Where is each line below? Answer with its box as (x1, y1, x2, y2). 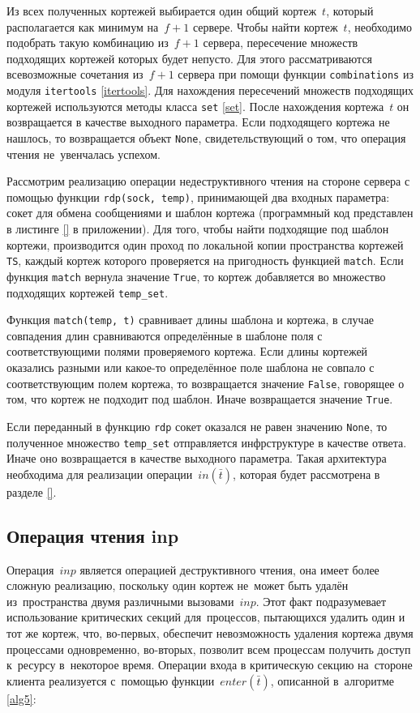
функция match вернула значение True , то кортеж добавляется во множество (6, 267, 386, 284)
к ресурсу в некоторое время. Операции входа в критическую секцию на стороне (6, 656, 413, 673)
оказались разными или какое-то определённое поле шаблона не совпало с (6, 359, 375, 376)
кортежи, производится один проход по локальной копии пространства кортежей (6, 236, 404, 253)
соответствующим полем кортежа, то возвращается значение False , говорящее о (6, 374, 405, 391)
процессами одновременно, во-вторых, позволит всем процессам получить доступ (6, 640, 411, 657)
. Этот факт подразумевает (255, 592, 387, 609)
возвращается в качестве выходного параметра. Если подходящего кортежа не (6, 113, 390, 130)
